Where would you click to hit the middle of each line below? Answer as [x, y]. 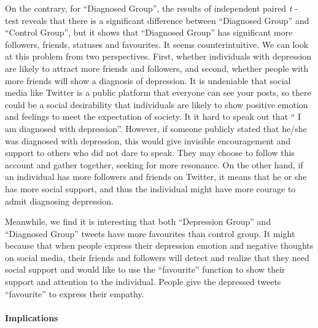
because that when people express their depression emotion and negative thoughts [159, 245]
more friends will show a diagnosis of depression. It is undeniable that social [148, 80]
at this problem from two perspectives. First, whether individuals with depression [158, 56]
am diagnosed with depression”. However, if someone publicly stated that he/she [156, 128]
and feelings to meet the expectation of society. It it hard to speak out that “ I [153, 116]
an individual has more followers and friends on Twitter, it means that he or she [156, 177]
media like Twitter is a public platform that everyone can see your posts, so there [158, 92]
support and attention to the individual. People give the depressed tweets [143, 282]
